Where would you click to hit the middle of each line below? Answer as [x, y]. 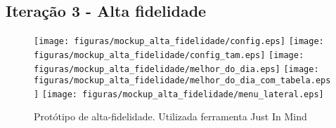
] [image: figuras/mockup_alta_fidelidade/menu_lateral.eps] [179, 94]
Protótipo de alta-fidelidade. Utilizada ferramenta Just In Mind [170, 116]
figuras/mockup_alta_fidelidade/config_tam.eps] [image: [169, 55]
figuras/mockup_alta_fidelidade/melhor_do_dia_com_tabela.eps [182, 81]
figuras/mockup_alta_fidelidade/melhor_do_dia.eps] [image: [176, 69]
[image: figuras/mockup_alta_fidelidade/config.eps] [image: [179, 42]
